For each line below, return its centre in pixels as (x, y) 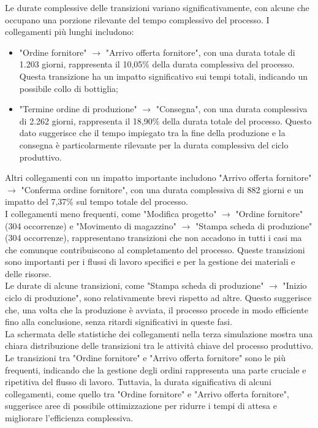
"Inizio (295, 285)
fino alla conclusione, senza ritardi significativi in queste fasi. (119, 322)
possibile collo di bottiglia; (69, 88)
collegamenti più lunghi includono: (70, 32)
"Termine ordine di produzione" (78, 109)
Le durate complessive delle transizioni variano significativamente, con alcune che (157, 7)
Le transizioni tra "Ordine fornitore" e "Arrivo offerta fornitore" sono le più (146, 358)
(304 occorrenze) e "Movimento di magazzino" (91, 225)
